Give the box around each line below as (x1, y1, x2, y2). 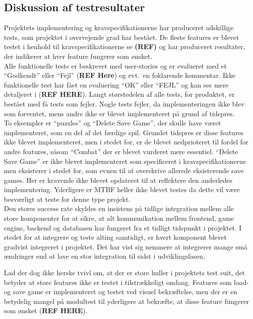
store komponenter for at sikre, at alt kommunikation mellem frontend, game (4, 213, 234, 223)
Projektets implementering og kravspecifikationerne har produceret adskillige (4, 22, 234, 33)
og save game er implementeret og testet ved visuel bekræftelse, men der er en (4, 286, 237, 297)
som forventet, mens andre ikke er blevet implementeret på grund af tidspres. (4, 108, 235, 118)
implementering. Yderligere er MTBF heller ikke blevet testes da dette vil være (4, 184, 240, 195)
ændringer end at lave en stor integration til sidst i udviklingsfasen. (4, 251, 205, 261)
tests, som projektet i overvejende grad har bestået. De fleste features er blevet (4, 32, 239, 42)
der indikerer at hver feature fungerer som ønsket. (4, 51, 153, 61)
